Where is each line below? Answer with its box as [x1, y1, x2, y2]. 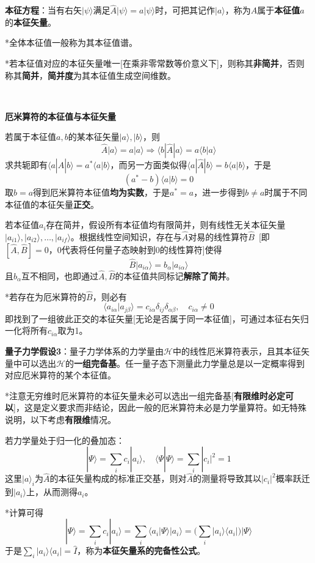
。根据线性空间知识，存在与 [70, 230, 182, 243]
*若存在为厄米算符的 [5, 290, 86, 303]
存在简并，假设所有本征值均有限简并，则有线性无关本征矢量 [46, 218, 286, 231]
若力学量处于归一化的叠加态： [5, 433, 125, 446]
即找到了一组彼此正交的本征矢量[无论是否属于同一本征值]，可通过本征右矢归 [5, 312, 309, 325]
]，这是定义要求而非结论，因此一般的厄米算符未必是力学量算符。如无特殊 [13, 401, 306, 414]
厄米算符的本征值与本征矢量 [5, 109, 116, 122]
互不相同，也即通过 [21, 270, 99, 282]
